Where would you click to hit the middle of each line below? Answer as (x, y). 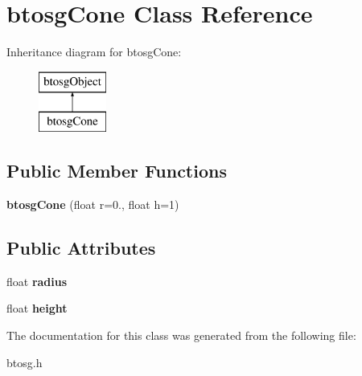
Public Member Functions (117, 171)
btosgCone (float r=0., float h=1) (93, 204)
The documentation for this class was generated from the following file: (181, 335)
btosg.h (25, 362)
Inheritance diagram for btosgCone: (94, 52)
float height (37, 308)
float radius (37, 281)
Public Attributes (81, 248)
